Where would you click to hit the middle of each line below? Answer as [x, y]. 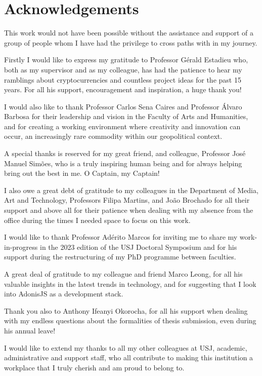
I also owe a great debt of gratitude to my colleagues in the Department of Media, [131, 190]
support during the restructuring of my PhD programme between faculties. [120, 257]
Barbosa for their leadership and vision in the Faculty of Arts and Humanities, [126, 116]
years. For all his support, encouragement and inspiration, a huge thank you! [123, 89]
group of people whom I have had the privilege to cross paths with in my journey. [131, 42]
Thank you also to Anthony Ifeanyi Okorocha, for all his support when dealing [126, 310]
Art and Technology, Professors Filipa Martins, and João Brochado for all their [127, 200]
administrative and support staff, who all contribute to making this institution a [129, 358]
